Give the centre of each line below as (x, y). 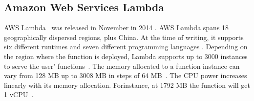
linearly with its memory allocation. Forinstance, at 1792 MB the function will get (127, 85)
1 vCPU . (19, 94)
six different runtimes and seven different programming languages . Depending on (126, 47)
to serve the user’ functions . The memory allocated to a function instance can (122, 66)
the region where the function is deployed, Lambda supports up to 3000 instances (126, 56)
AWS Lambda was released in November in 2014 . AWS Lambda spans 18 (116, 28)
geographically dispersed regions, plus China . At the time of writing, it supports (124, 37)
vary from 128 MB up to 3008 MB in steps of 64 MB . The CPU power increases (126, 75)
